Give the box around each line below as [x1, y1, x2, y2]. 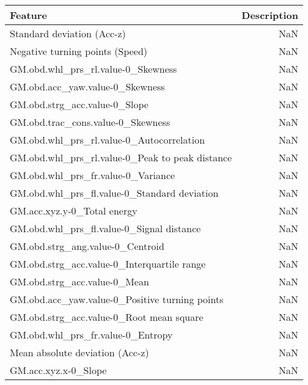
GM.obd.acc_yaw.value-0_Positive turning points [10, 292, 224, 306]
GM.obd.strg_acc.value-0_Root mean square [10, 310, 204, 324]
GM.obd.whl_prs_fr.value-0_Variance [10, 168, 175, 182]
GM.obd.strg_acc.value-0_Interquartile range [10, 257, 206, 271]
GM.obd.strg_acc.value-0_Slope [10, 97, 148, 111]
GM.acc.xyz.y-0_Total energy [10, 204, 137, 218]
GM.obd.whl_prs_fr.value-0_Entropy [10, 328, 173, 342]
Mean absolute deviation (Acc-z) [10, 345, 149, 359]
